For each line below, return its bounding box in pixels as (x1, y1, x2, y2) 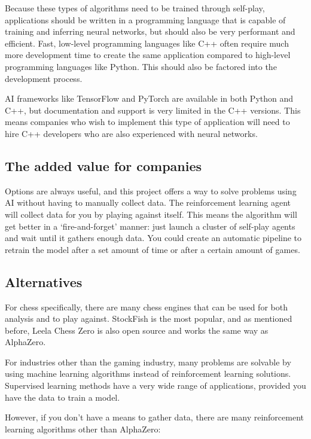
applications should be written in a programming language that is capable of (5, 13, 286, 26)
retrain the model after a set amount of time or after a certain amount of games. (5, 243, 300, 255)
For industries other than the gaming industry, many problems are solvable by (5, 355, 291, 368)
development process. (5, 72, 83, 84)
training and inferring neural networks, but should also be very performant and (5, 25, 295, 38)
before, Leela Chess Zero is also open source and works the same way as (5, 324, 269, 336)
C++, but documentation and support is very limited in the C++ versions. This (5, 103, 301, 116)
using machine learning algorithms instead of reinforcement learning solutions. (5, 367, 291, 380)
